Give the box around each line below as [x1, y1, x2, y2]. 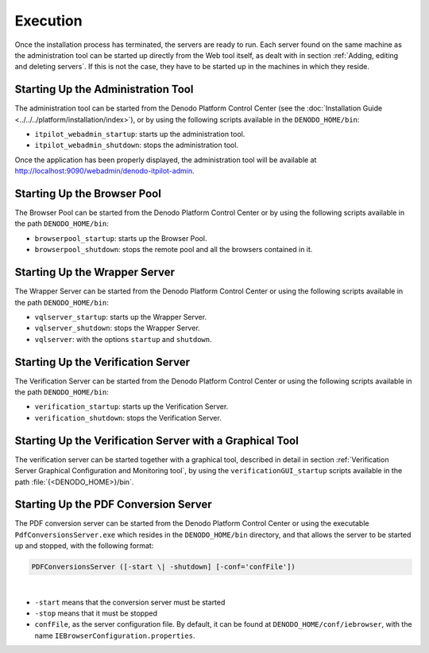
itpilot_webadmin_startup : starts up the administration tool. [34, 130, 245, 139]
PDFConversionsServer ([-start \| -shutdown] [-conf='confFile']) [31, 562, 296, 572]
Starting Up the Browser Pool [14, 187, 162, 200]
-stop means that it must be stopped [34, 608, 158, 618]
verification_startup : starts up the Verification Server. [34, 402, 229, 411]
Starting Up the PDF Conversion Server [14, 498, 212, 511]
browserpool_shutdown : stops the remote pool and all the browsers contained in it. [34, 245, 313, 255]
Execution [14, 12, 83, 29]
